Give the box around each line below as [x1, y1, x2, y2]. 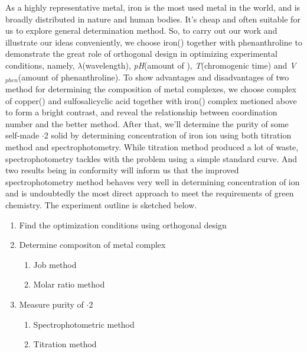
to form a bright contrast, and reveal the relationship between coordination [5, 106, 277, 118]
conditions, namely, [5, 59, 75, 71]
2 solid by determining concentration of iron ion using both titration [44, 129, 292, 141]
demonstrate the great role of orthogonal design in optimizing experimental [5, 47, 277, 60]
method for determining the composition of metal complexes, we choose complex [5, 83, 296, 95]
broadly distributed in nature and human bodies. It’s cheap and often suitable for [5, 12, 301, 25]
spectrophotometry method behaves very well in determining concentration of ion [5, 175, 300, 188]
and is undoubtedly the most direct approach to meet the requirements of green [5, 187, 294, 199]
